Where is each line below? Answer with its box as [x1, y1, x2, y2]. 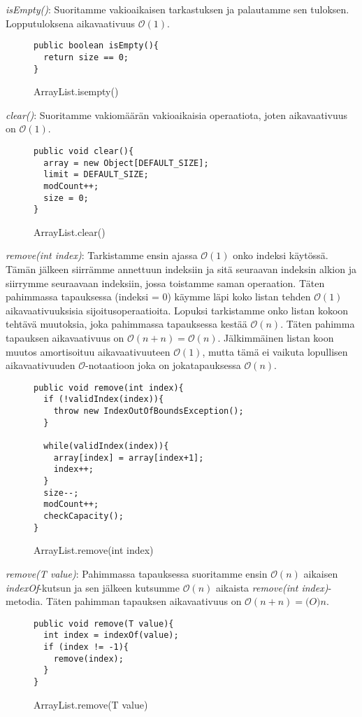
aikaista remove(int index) [215, 580, 328, 594]
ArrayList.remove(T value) [34, 697, 148, 711]
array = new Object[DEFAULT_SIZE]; [43, 158, 209, 168]
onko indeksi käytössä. [233, 248, 328, 263]
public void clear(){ [34, 146, 134, 156]
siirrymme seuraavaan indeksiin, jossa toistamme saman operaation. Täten [6, 275, 325, 290]
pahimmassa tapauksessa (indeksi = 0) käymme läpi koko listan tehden [6, 289, 311, 304]
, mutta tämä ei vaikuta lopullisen [202, 344, 348, 358]
